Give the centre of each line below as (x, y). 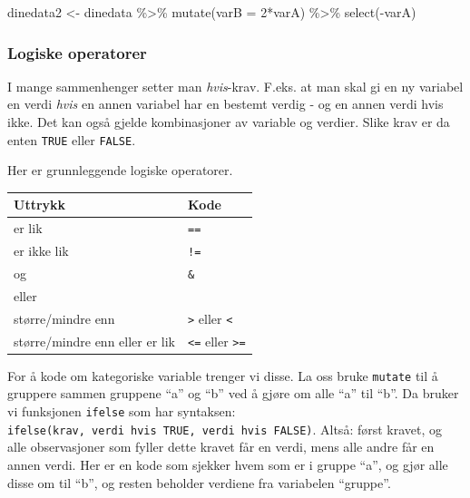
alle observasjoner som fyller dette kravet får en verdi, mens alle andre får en (221, 447)
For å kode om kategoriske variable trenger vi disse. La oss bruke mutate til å (223, 375)
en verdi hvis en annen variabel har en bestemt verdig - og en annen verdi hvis (225, 104)
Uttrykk (40, 205)
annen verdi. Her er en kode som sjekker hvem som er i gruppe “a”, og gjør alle (228, 464)
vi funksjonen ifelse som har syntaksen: (122, 411)
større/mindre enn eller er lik (94, 341)
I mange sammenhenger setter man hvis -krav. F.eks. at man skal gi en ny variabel (235, 86)
